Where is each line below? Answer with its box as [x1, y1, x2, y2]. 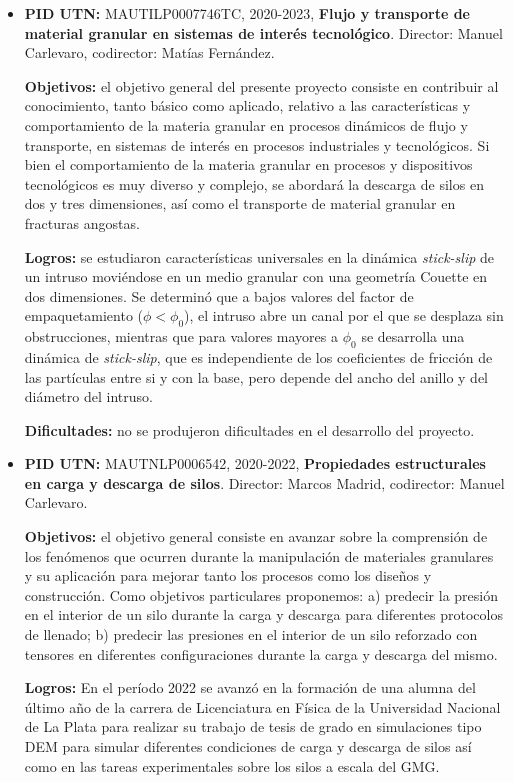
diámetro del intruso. [24, 386, 153, 407]
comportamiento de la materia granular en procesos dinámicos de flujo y [24, 114, 468, 135]
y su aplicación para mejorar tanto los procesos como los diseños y [24, 565, 432, 586]
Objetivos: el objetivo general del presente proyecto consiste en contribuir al [24, 75, 499, 96]
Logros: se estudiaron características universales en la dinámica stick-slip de [24, 246, 495, 267]
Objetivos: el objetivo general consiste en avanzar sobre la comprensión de [24, 526, 488, 547]
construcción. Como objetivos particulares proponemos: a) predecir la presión [24, 584, 498, 605]
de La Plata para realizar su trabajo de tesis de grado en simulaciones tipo [24, 716, 482, 737]
